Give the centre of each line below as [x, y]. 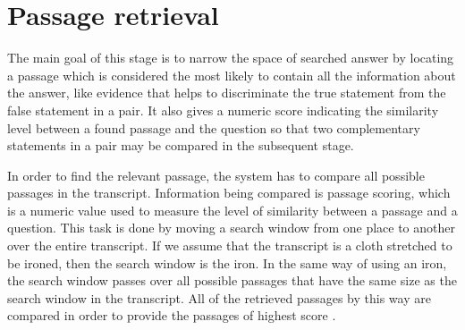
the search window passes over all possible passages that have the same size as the [232, 280]
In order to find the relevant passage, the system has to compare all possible [216, 175]
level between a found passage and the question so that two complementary [214, 127]
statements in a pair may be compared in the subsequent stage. [181, 145]
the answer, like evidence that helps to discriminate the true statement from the [227, 93]
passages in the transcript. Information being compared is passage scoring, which [229, 193]
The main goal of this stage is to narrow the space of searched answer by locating [231, 58]
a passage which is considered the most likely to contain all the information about [232, 75]
